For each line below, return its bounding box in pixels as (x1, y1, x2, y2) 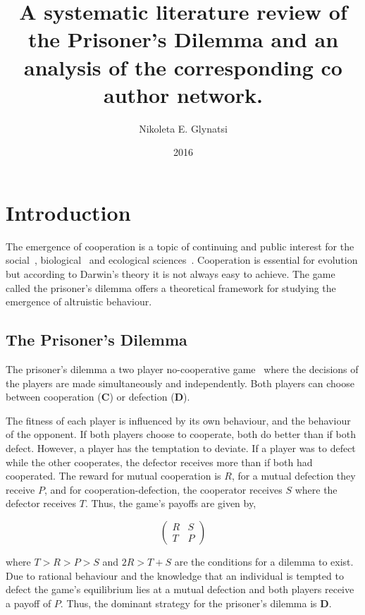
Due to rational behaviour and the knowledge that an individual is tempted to (6, 568, 344, 583)
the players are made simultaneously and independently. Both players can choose (6, 375, 354, 390)
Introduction (6, 197, 131, 226)
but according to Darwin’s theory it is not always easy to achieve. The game (6, 267, 335, 281)
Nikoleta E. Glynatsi (139, 121, 228, 135)
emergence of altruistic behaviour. (6, 294, 152, 309)
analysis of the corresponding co (24, 52, 342, 81)
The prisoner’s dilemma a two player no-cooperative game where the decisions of (6, 361, 359, 376)
